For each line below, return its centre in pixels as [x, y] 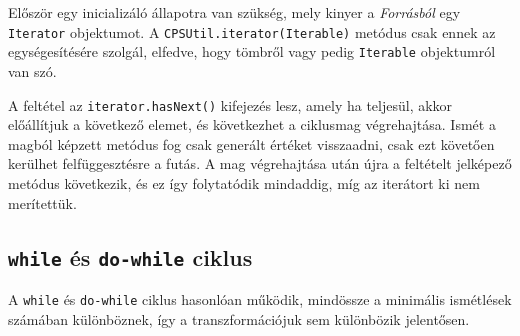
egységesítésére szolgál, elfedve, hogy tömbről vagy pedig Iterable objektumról [252, 51]
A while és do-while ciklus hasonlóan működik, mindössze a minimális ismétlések [260, 298]
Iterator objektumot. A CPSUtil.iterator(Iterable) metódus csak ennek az [252, 31]
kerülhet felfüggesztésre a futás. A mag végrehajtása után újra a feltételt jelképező [260, 163]
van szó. [32, 70]
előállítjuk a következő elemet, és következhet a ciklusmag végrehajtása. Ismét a [252, 124]
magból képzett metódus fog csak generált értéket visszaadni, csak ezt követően [251, 143]
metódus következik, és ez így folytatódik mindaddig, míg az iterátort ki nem [244, 182]
